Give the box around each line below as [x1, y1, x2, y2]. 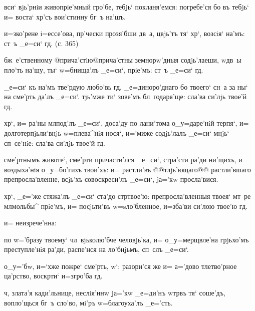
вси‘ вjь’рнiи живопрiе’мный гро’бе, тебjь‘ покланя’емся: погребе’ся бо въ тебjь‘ [4, 2, 249, 12]
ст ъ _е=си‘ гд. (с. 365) [4, 38, 79, 48]
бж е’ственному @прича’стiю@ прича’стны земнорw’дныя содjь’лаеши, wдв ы [4, 55, 241, 65]
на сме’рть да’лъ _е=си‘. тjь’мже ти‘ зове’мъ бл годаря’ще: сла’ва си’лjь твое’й [4, 91, 247, 102]
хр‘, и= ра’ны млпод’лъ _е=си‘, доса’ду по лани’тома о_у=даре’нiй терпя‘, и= [4, 118, 249, 128]
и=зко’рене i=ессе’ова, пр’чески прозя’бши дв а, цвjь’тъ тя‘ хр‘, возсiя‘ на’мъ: [4, 28, 245, 39]
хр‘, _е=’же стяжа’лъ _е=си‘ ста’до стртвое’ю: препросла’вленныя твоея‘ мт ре [4, 190, 251, 201]
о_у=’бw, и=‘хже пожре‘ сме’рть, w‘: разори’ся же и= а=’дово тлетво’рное [4, 260, 237, 271]
